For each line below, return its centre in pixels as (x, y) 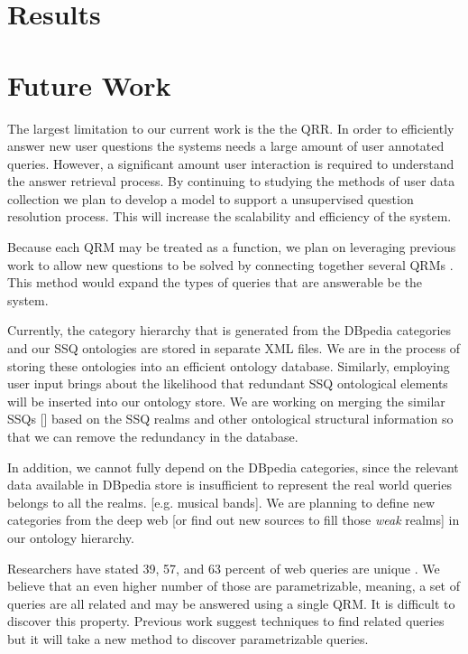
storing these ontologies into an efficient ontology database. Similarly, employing (229, 365)
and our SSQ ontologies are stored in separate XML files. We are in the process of (234, 348)
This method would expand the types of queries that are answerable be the (215, 282)
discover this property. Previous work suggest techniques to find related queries (226, 621)
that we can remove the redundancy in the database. (153, 436)
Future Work (89, 84)
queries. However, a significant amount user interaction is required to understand (231, 163)
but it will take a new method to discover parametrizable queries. (188, 638)
